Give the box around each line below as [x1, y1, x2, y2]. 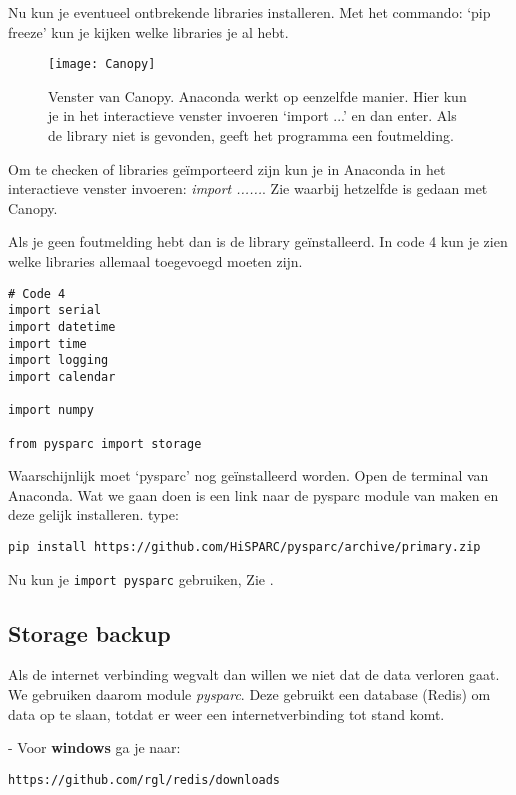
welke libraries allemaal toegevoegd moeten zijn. [8, 251, 303, 271]
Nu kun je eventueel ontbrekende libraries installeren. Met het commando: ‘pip [8, 2, 491, 22]
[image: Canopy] [48, 57, 156, 72]
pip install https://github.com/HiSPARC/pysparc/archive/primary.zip [8, 539, 481, 554]
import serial [8, 303, 102, 318]
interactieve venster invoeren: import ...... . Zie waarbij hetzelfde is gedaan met [8, 178, 488, 199]
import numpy [8, 403, 94, 418]
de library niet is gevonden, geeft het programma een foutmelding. [48, 125, 454, 146]
